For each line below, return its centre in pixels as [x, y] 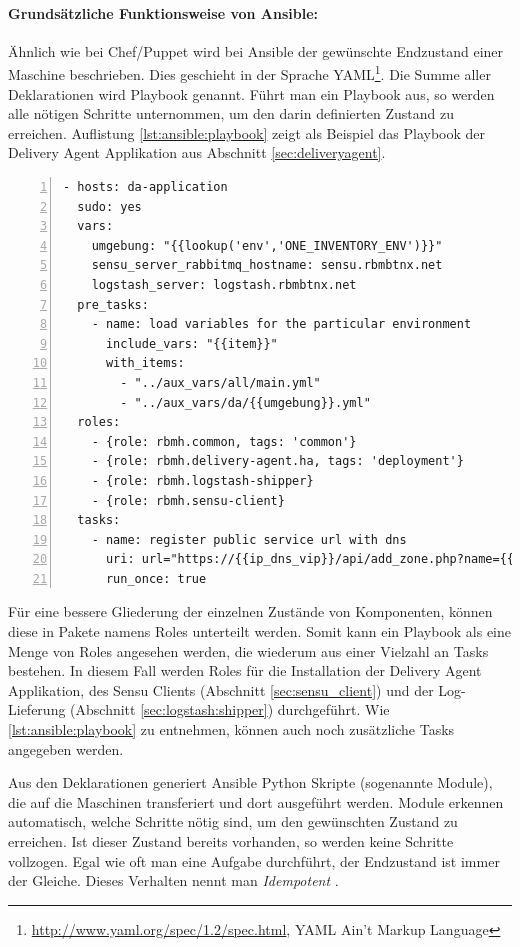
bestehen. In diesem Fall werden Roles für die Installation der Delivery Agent [245, 670]
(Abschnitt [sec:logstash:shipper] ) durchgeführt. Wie [230, 709]
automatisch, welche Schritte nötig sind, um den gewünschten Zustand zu [233, 821]
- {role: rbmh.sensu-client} [188, 500]
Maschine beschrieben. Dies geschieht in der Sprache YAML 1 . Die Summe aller [249, 73]
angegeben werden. [66, 748]
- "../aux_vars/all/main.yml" [220, 382]
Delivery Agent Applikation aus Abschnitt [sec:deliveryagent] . [197, 152]
